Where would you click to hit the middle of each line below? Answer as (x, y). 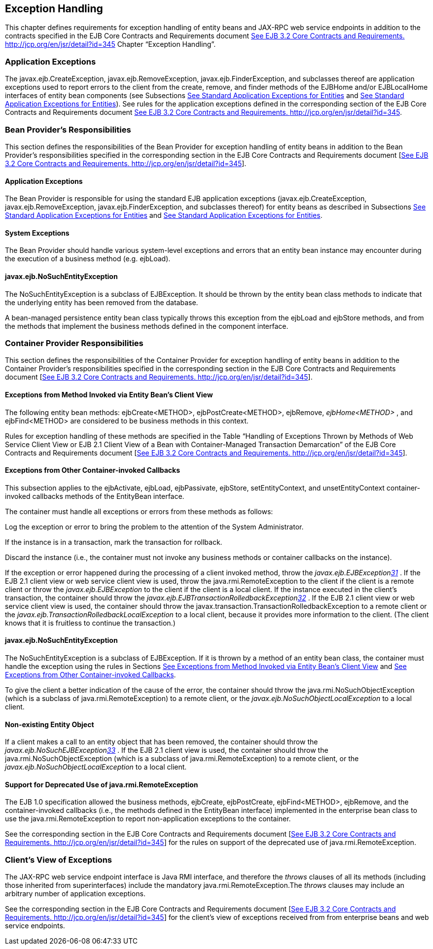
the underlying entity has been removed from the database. (102, 302)
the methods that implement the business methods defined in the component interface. (147, 326)
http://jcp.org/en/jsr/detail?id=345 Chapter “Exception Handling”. (110, 44)
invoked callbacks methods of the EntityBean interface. (95, 496)
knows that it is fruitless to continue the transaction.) (90, 623)
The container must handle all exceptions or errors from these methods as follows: (139, 511)
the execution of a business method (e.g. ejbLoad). (88, 259)
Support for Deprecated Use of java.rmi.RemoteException (102, 784)
